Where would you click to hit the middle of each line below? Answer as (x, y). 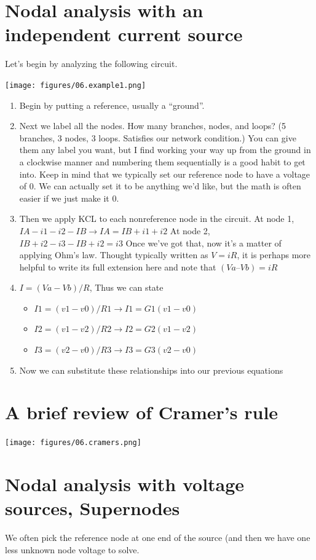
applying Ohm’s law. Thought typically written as (114, 255)
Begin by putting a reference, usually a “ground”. (112, 105)
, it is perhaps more (274, 255)
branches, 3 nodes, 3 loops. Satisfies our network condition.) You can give (158, 137)
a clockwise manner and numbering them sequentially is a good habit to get (162, 161)
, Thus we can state (126, 287)
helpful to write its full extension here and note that (118, 266)
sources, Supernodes (93, 508)
